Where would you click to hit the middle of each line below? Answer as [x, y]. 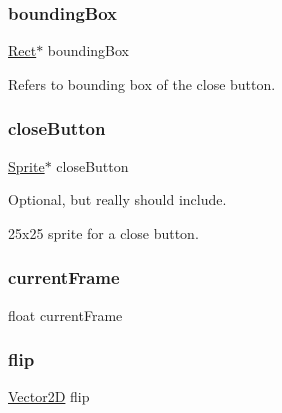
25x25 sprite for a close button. [103, 232]
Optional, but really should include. [117, 199]
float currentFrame [65, 314]
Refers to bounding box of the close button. [142, 83]
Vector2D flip [49, 396]
